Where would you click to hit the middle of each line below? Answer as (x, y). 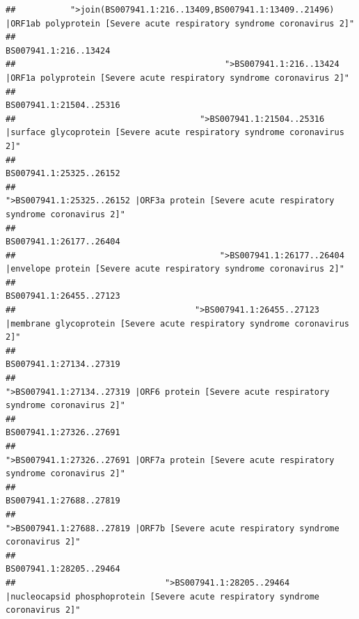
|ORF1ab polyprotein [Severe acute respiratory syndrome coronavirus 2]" (180, 23)
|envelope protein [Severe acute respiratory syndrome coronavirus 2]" (175, 269)
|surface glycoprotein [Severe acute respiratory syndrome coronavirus (175, 133)
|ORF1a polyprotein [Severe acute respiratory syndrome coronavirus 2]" (177, 78)
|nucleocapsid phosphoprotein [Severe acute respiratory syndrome (163, 596)
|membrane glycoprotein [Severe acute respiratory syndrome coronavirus (177, 323)
